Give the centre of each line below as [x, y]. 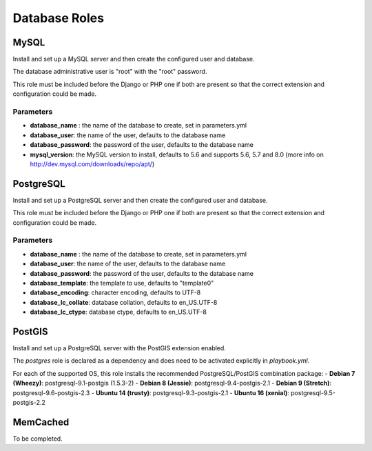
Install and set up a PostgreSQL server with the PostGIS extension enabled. [120, 348]
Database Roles [59, 18]
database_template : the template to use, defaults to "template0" [122, 283]
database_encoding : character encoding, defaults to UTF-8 [115, 292]
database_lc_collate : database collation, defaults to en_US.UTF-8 [124, 302]
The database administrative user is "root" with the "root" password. [110, 72]
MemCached [41, 422]
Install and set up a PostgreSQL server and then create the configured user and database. [140, 200]
